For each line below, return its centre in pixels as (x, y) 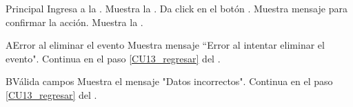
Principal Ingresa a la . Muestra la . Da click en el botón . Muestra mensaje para (176, 8)
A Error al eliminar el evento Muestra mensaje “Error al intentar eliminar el (165, 45)
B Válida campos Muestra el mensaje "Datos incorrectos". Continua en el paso (169, 81)
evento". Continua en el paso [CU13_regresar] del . (113, 58)
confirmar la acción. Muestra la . (74, 22)
